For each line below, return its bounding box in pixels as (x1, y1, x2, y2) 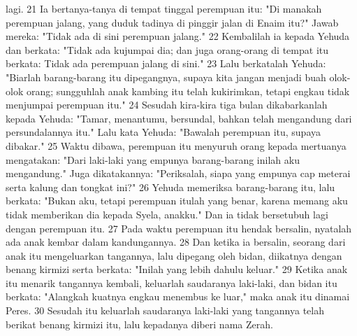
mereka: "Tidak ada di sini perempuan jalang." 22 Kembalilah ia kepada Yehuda (6, 29, 350, 43)
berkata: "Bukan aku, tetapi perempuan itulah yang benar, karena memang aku (6, 193, 348, 208)
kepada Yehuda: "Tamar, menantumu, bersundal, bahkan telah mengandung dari (6, 111, 352, 125)
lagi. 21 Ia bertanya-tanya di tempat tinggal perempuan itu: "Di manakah (6, 1, 322, 15)
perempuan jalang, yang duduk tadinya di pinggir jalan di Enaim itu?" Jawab (6, 15, 339, 29)
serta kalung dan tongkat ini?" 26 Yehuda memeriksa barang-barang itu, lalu (6, 179, 335, 194)
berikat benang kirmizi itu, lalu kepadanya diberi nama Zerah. (6, 316, 273, 331)
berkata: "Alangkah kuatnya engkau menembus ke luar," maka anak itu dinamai (6, 289, 350, 304)
